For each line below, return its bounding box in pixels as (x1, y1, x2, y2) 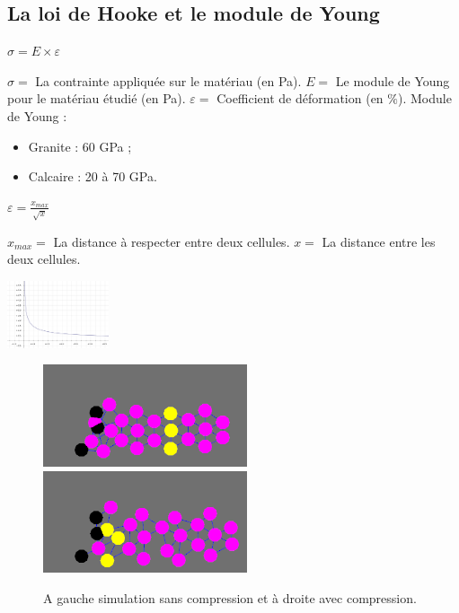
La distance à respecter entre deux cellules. (53, 232, 290, 250)
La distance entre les (322, 232, 436, 250)
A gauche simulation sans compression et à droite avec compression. (43, 588, 417, 607)
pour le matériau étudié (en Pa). (7, 89, 186, 108)
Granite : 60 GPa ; (28, 136, 132, 155)
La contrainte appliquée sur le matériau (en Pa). (35, 71, 302, 90)
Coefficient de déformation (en (216, 89, 384, 108)
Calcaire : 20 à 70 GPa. (28, 167, 157, 186)
